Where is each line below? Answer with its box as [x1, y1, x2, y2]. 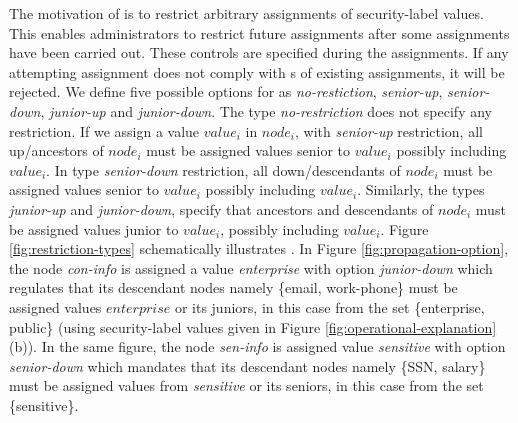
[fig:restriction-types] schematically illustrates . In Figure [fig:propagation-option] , [9, 238, 509, 259]
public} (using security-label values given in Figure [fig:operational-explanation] [9, 316, 497, 337]
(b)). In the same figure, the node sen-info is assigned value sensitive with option [9, 336, 506, 357]
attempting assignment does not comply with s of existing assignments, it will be [9, 61, 505, 82]
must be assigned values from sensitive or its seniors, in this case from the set [9, 375, 484, 396]
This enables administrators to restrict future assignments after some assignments [9, 22, 510, 43]
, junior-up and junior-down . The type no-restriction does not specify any [40, 100, 492, 121]
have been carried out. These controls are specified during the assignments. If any [9, 42, 509, 63]
